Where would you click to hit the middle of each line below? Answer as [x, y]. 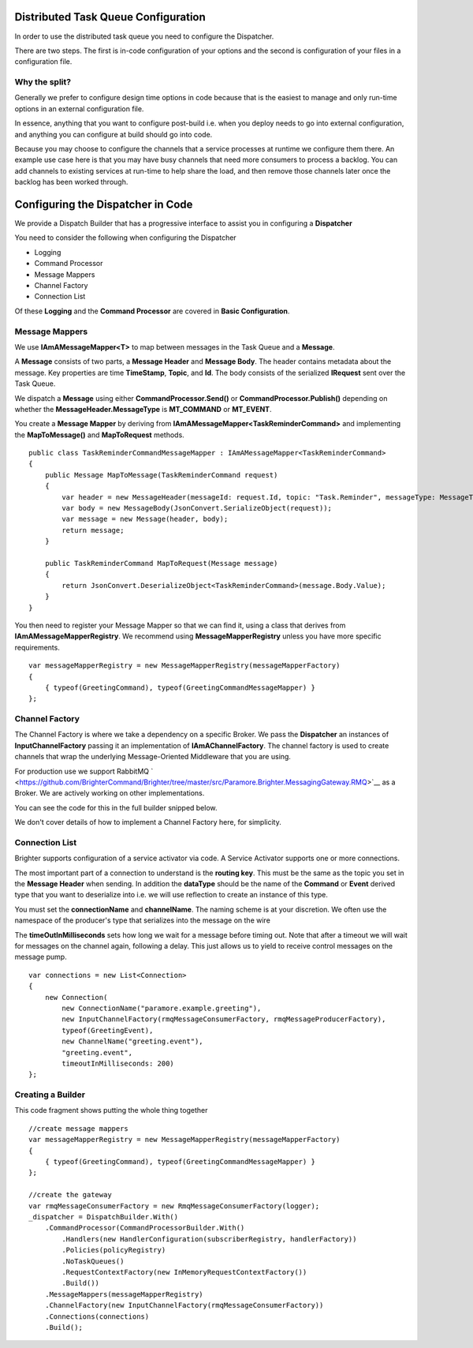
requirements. [37, 647]
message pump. [41, 957]
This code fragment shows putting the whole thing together [111, 1110]
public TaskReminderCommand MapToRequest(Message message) [161, 563]
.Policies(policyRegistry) [114, 1250]
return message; [93, 530]
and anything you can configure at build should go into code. [114, 134]
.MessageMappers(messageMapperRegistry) [124, 1294]
